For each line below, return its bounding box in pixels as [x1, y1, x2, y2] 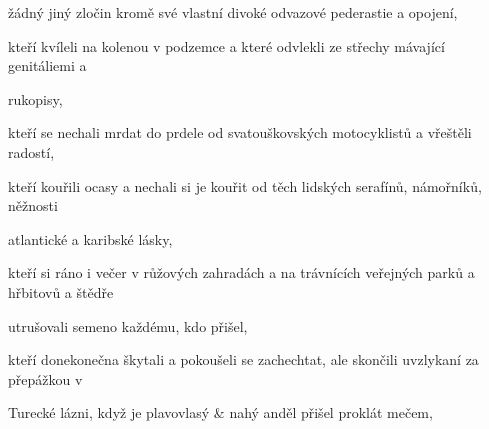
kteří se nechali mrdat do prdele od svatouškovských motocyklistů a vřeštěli [8, 122, 472, 143]
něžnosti [8, 195, 58, 216]
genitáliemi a [8, 55, 87, 76]
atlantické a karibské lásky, [8, 228, 173, 249]
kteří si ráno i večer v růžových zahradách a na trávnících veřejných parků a [8, 262, 475, 283]
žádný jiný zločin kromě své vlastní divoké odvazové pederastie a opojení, [8, 2, 458, 22]
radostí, [8, 141, 55, 162]
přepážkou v [8, 368, 83, 389]
